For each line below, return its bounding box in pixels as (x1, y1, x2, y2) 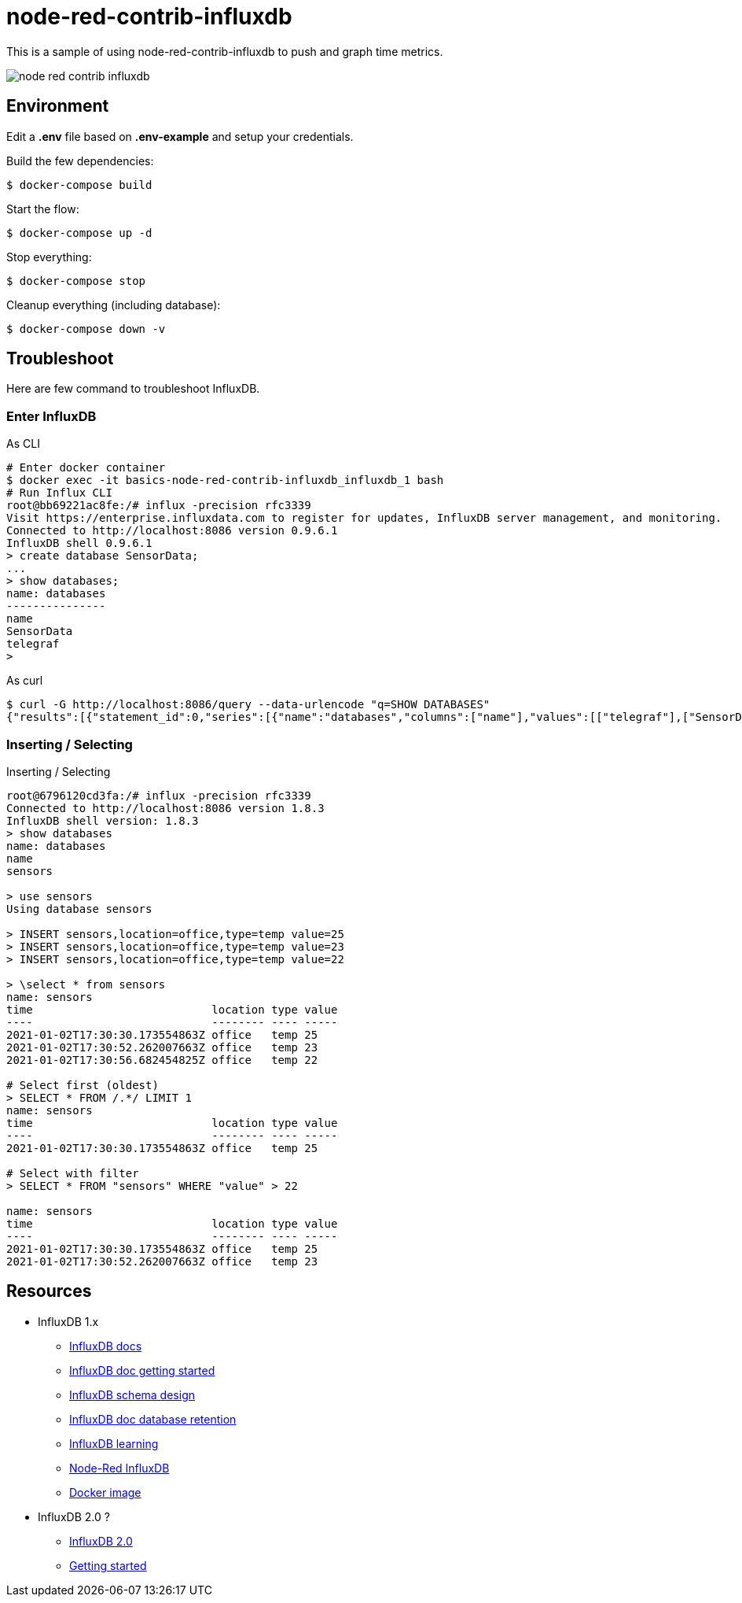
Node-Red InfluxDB (69, 1461, 170, 1475)
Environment (6, 96, 109, 116)
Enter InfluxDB (6, 408, 97, 424)
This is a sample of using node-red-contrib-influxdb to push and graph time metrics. (6, 44, 443, 58)
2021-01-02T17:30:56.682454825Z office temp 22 (6, 1053, 318, 1066)
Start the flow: (6, 201, 79, 216)
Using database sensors (6, 902, 152, 915)
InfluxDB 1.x (38, 1314, 99, 1328)
